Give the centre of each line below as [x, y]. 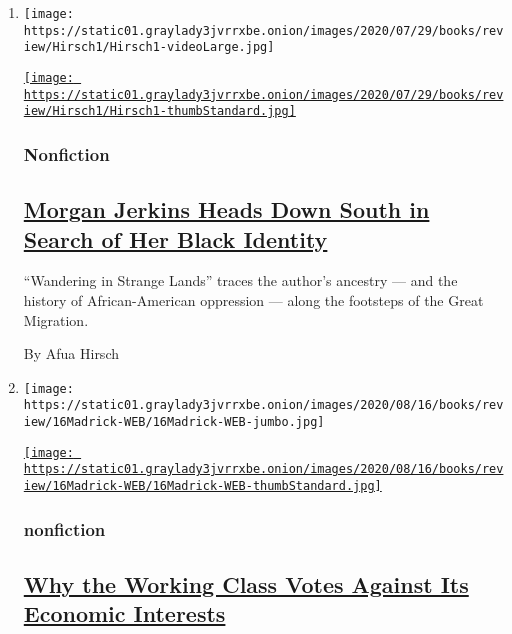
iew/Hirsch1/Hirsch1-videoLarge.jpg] [149, 47]
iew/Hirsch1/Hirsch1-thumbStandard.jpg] [159, 111]
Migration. [56, 319]
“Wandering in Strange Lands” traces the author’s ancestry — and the [240, 280]
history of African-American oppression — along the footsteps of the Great [253, 299]
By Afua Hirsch [71, 353]
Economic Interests [124, 613]
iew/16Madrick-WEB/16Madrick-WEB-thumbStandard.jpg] [202, 486]
